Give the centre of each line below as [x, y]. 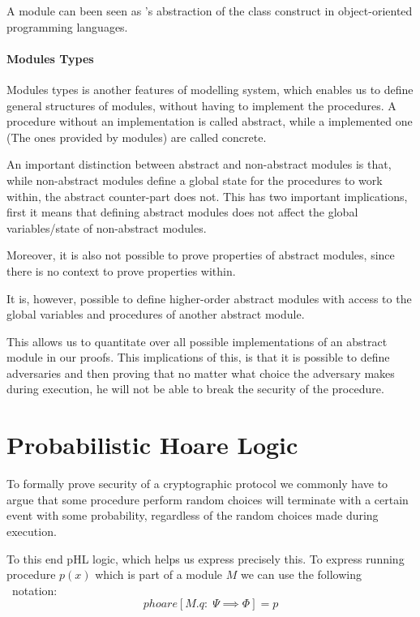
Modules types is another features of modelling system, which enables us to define [210, 89]
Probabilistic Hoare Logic [152, 445]
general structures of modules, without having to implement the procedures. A [201, 105]
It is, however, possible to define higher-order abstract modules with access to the [209, 298]
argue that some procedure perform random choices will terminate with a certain [208, 499]
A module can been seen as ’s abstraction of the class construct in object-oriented [210, 11]
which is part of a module [159, 574]
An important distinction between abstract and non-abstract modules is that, [199, 164]
